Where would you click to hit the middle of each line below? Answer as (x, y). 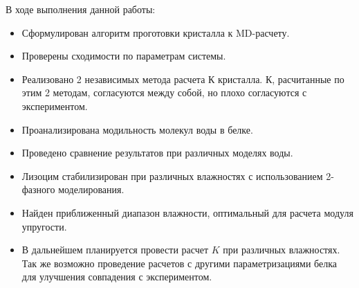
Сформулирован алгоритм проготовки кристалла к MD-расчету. (156, 32)
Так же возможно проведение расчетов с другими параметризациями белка (179, 263)
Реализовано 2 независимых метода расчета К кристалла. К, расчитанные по (183, 79)
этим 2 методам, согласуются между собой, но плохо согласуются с (164, 92)
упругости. (44, 226)
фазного (38, 189)
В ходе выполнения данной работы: (81, 9)
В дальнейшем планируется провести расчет (115, 250)
